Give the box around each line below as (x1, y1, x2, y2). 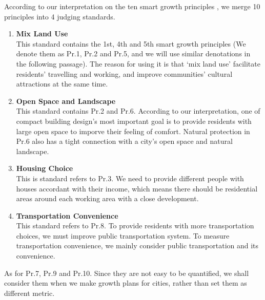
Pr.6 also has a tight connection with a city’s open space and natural (16, 136, 233, 146)
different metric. (4, 287, 55, 298)
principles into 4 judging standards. (4, 11, 115, 22)
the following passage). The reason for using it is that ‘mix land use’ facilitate (16, 58, 260, 69)
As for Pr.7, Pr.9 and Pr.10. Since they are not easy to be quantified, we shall (4, 267, 249, 278)
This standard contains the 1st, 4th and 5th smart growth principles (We (16, 38, 246, 49)
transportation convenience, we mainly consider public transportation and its (16, 240, 259, 251)
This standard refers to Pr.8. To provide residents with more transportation (16, 220, 254, 231)
